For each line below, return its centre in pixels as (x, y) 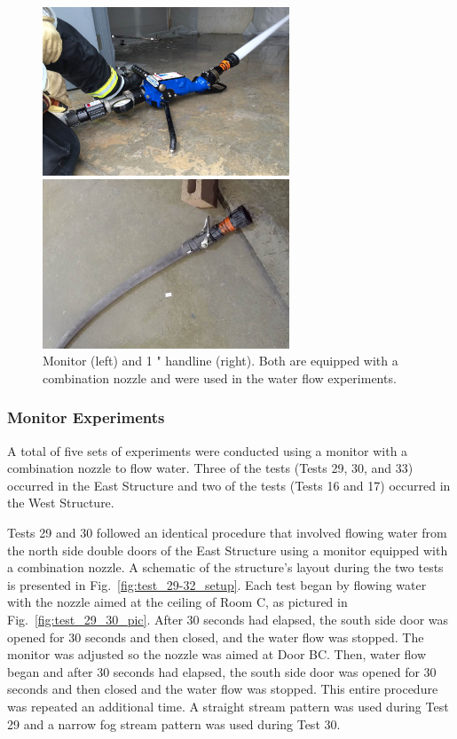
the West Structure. (61, 503)
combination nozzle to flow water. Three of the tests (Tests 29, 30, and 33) (210, 468)
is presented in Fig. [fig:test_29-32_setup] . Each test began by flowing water (217, 584)
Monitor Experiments (86, 417)
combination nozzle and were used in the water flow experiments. (220, 377)
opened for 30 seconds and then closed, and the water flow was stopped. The (216, 637)
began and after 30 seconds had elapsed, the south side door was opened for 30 (222, 671)
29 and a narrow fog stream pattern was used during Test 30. (174, 723)
